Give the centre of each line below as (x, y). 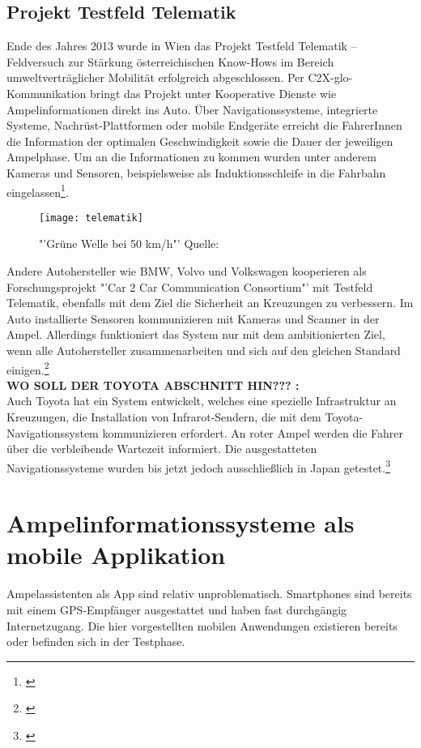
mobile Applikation (116, 555)
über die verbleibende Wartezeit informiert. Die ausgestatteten (162, 449)
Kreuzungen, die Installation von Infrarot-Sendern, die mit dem (164, 417)
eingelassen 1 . (38, 190)
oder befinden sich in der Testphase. (96, 641)
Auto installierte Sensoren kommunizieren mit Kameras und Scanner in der (193, 318)
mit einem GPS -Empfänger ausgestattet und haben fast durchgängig (177, 609)
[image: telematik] (91, 218)
